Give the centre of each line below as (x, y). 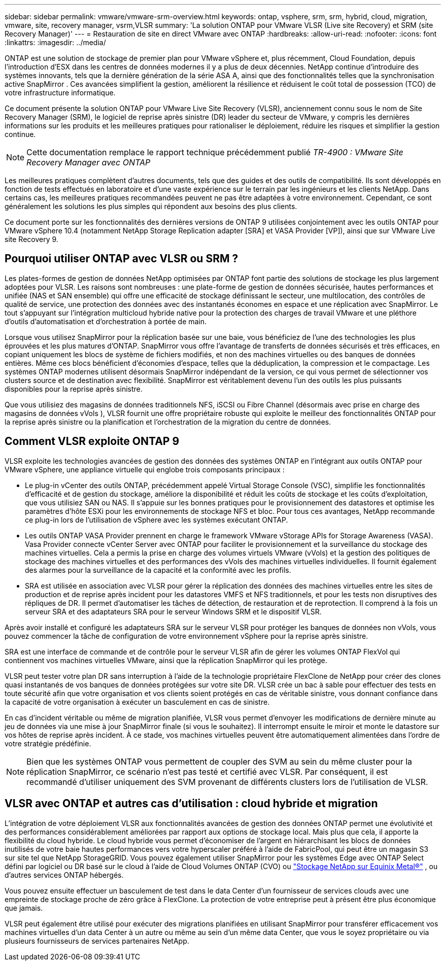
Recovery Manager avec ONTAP (89, 162)
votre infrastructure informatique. (60, 93)
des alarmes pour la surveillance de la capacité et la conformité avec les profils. (158, 570)
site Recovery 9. (31, 239)
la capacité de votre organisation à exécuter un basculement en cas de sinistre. (137, 702)
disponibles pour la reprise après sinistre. (74, 389)
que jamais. (24, 908)
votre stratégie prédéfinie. (48, 743)
